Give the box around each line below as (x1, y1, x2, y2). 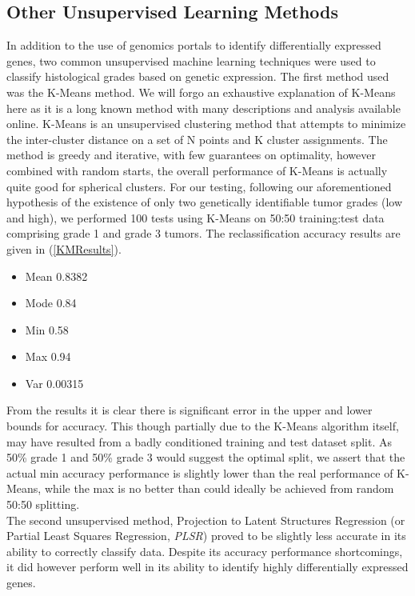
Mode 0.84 (25, 294, 77, 311)
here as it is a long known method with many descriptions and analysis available (6, 99, 401, 116)
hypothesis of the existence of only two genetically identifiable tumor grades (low (6, 194, 403, 210)
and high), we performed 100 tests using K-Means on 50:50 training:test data (6, 209, 385, 226)
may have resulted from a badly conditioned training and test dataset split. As (6, 433, 392, 450)
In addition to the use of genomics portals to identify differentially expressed (6, 37, 381, 54)
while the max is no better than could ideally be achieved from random (44, 480, 394, 497)
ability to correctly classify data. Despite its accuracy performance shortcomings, (6, 542, 403, 559)
